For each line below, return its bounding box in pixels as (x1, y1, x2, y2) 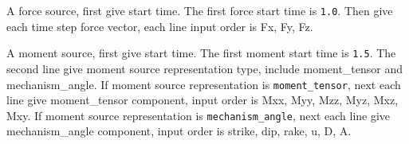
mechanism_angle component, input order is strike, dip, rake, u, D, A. (6, 123, 352, 139)
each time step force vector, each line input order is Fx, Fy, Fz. (6, 18, 313, 34)
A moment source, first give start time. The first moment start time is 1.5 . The (6, 45, 396, 61)
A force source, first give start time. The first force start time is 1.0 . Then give (6, 2, 393, 18)
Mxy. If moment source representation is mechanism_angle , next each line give (6, 107, 391, 123)
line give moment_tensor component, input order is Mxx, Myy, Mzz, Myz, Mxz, (6, 91, 399, 108)
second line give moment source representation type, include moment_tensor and (6, 60, 403, 76)
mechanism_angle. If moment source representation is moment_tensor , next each (6, 76, 401, 92)
